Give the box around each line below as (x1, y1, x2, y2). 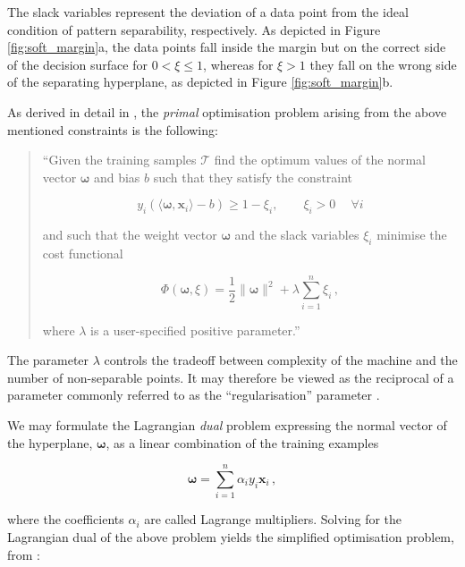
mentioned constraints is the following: (7, 120, 218, 139)
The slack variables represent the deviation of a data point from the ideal (7, 3, 409, 21)
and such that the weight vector (42, 225, 217, 244)
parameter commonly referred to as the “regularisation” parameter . (7, 385, 380, 404)
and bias (93, 167, 140, 186)
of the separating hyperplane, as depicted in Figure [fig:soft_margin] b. (7, 72, 393, 91)
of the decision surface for (7, 55, 148, 73)
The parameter (7, 351, 89, 369)
